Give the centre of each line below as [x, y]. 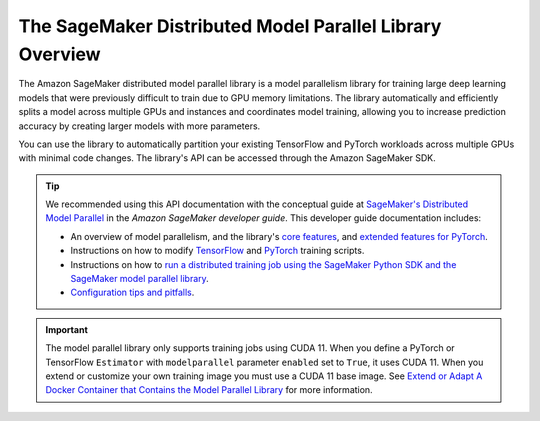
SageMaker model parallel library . [139, 279]
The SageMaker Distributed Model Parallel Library [230, 26]
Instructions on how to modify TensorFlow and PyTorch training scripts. [217, 251]
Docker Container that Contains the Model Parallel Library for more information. [209, 390]
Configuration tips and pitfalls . [132, 292]
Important [67, 329]
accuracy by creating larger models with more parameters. [139, 126]
